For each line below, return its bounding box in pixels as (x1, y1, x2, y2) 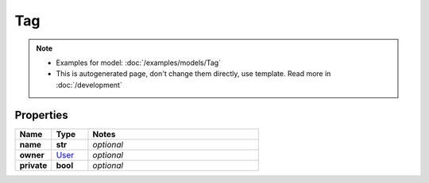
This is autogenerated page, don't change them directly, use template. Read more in (56, 69, 331, 78)
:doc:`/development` (56, 80, 122, 90)
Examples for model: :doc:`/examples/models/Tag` (56, 58, 222, 67)
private (19, 159, 48, 170)
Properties (14, 108, 68, 122)
